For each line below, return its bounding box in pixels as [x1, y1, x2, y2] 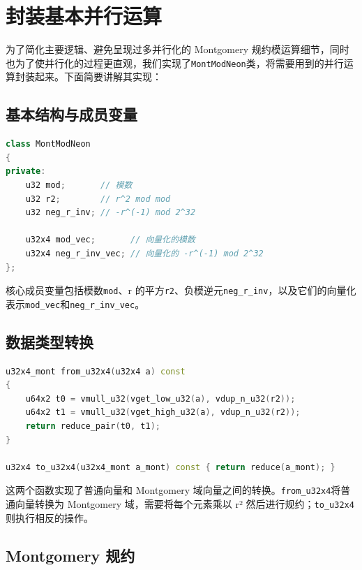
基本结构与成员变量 [6, 103, 137, 125]
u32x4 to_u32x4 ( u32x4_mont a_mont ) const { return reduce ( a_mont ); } [6, 462, 335, 472]
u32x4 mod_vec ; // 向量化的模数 [25, 235, 195, 245]
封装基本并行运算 [6, 1, 163, 30]
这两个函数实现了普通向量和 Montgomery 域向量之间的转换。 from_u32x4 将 [6, 483, 341, 497]
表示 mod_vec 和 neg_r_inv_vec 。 [6, 296, 145, 311]
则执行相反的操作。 [6, 510, 93, 525]
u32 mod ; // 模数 [25, 180, 133, 190]
